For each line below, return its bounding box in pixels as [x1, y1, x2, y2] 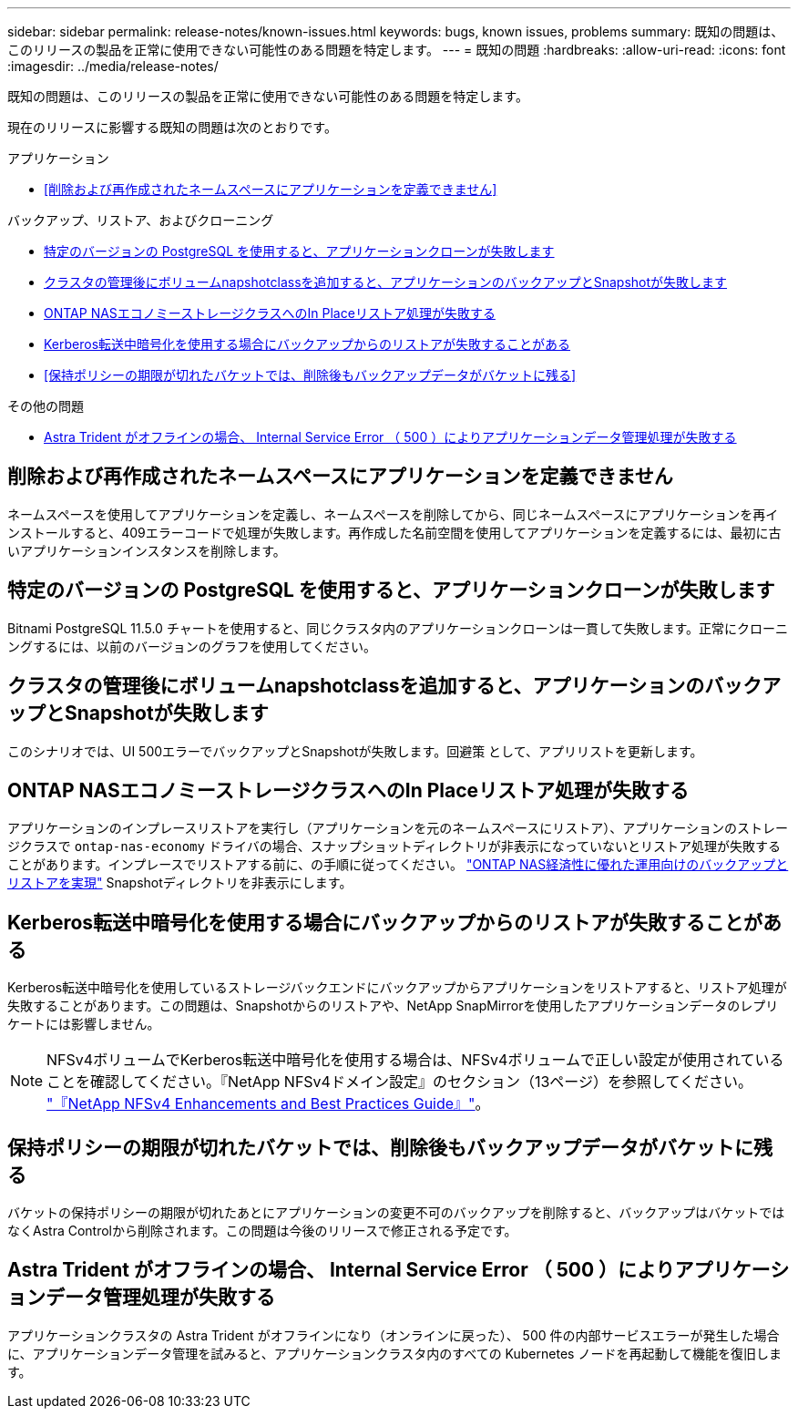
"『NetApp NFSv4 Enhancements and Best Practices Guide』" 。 [46, 1094, 490, 1113]
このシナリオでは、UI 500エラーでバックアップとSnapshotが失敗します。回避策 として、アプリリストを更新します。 [7, 743, 703, 759]
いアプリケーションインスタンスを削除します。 [7, 542, 286, 559]
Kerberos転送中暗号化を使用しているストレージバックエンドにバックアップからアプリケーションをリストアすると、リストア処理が [7, 980, 787, 996]
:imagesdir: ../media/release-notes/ [7, 58, 219, 74]
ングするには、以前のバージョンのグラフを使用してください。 [7, 638, 376, 654]
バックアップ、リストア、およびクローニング [7, 212, 274, 228]
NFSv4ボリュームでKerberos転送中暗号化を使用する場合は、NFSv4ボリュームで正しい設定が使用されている [46, 1051, 784, 1070]
